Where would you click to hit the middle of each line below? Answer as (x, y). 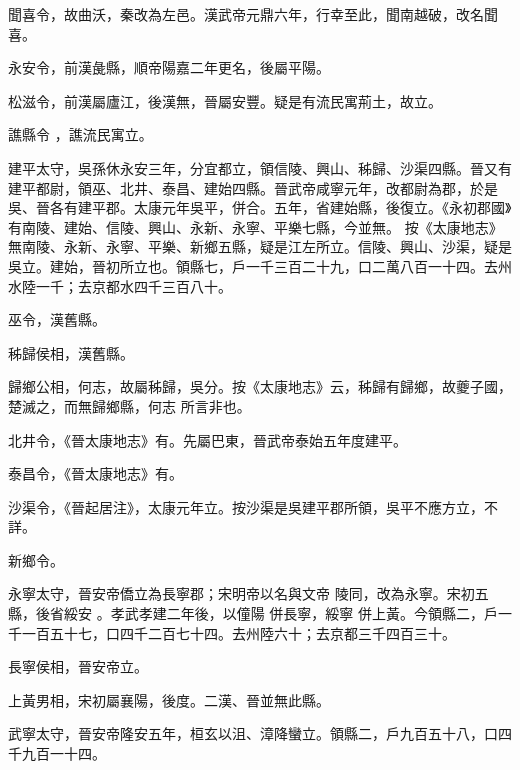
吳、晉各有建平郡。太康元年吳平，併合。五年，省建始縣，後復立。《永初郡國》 (260, 207)
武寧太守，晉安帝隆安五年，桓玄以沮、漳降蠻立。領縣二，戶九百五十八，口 (253, 733)
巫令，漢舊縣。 (57, 319)
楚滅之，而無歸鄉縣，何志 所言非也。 (129, 405)
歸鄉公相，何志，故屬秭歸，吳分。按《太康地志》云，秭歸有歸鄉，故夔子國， (260, 386)
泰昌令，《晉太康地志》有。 (95, 473)
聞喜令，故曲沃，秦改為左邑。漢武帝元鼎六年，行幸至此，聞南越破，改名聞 (253, 14)
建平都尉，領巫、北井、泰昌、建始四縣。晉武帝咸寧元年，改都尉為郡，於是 (253, 187)
